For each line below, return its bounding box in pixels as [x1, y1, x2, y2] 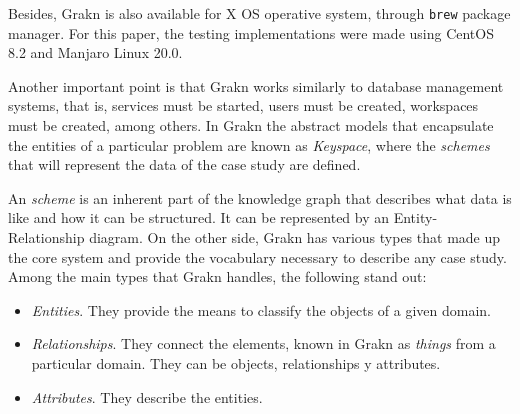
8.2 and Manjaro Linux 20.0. [8, 42, 183, 63]
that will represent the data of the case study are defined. [8, 154, 361, 175]
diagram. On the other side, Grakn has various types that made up [89, 227, 501, 247]
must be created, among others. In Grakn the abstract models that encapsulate [8, 115, 494, 136]
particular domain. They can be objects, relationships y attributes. [31, 352, 441, 373]
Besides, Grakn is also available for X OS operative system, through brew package [8, 3, 511, 23]
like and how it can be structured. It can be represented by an [8, 207, 390, 228]
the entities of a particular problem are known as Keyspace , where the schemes [8, 134, 490, 155]
